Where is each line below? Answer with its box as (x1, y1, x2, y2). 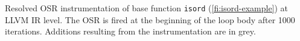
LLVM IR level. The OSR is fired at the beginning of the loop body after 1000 (5, 13, 295, 26)
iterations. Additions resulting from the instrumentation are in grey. (5, 25, 256, 37)
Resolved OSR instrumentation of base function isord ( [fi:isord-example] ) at (5, 2, 289, 14)
